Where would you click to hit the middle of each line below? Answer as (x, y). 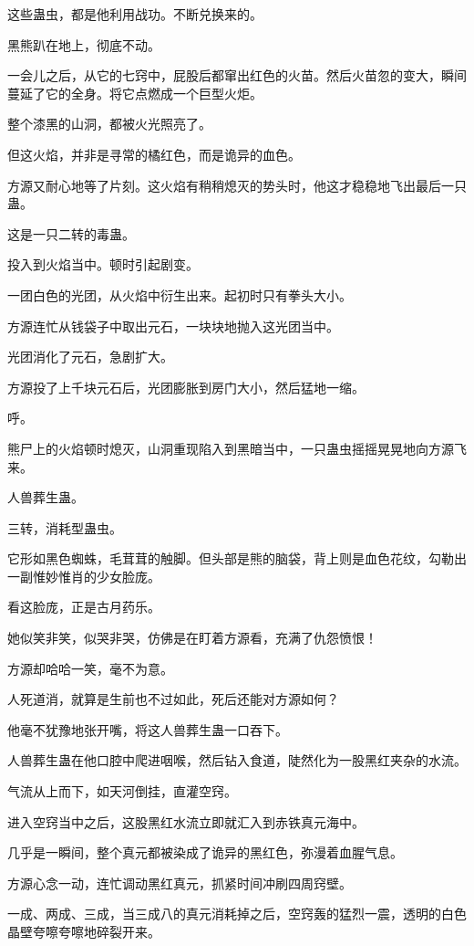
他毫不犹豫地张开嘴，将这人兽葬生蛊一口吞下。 (148, 729)
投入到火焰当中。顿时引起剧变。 (103, 264)
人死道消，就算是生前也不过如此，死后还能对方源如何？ (173, 699)
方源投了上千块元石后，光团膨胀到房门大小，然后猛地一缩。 (186, 387)
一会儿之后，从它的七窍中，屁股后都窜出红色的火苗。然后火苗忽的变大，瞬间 (237, 75)
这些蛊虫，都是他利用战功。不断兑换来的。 (135, 14)
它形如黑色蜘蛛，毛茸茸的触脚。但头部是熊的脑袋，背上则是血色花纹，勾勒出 (237, 558)
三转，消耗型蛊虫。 (65, 527)
